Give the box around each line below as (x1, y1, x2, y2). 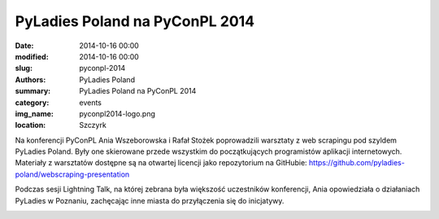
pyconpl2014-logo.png (79, 108, 156, 118)
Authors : (15, 74, 46, 85)
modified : (15, 51, 49, 61)
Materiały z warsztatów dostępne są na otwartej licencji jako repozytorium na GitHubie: (15, 158, 308, 168)
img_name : (15, 108, 54, 118)
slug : (15, 64, 33, 73)
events (79, 98, 102, 107)
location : (15, 120, 46, 130)
